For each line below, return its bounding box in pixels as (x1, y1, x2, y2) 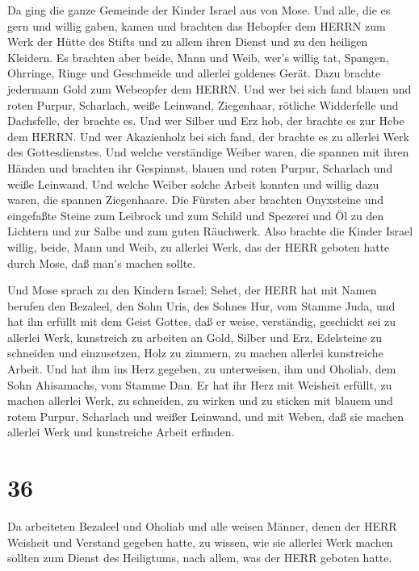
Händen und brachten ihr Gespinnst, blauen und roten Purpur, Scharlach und (7, 159, 393, 176)
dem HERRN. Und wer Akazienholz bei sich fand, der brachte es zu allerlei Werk (7, 127, 409, 144)
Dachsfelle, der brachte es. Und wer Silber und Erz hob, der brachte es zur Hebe (7, 112, 404, 129)
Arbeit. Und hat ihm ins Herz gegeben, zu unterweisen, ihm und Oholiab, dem (7, 361, 396, 377)
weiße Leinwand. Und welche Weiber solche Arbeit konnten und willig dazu (7, 175, 379, 192)
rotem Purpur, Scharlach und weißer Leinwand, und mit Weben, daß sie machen (7, 407, 404, 424)
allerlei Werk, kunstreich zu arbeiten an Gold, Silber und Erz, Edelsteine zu (7, 328, 383, 345)
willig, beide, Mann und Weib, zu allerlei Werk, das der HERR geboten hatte (7, 238, 390, 255)
